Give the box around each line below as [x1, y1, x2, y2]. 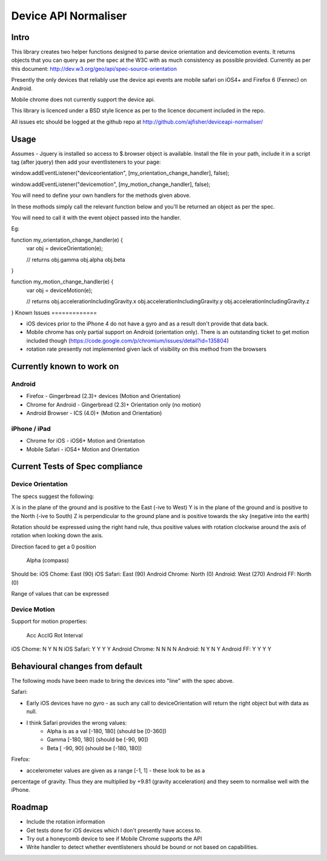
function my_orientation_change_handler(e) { [11, 236, 124, 244]
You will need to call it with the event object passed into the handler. [11, 214, 181, 221]
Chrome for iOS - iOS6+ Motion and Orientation [26, 437, 145, 445]
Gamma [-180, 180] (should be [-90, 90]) [47, 736, 148, 743]
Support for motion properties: [11, 618, 88, 625]
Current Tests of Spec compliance [11, 461, 143, 472]
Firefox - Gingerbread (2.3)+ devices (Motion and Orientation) [26, 393, 181, 400]
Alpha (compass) [26, 557, 69, 564]
